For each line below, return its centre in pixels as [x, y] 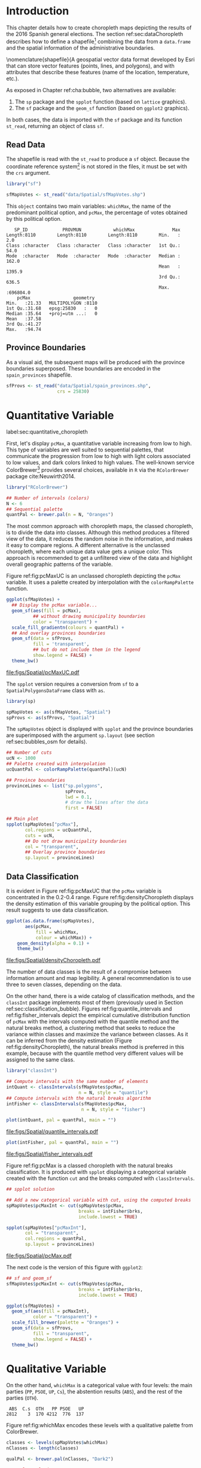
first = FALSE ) [84, 808]
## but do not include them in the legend [86, 650]
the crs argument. [28, 173]
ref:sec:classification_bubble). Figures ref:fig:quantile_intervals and [89, 1009]
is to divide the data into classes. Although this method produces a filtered [98, 533]
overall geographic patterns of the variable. [60, 565]
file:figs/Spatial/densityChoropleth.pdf [53, 960]
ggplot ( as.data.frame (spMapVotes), [51, 921]
